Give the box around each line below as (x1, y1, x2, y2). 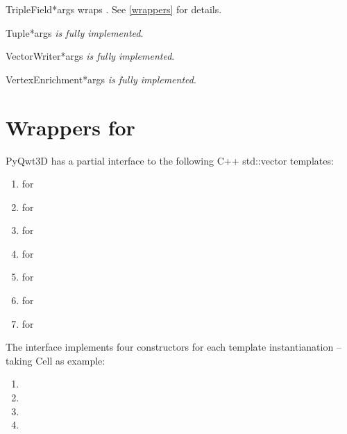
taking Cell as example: (6, 353, 105, 367)
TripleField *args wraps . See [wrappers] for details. (6, 2, 222, 16)
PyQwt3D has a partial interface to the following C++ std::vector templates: (6, 153, 334, 167)
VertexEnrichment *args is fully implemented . (6, 72, 196, 86)
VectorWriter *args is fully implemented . (6, 49, 175, 63)
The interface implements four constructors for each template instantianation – (6, 340, 341, 354)
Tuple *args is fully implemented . (6, 25, 144, 40)
